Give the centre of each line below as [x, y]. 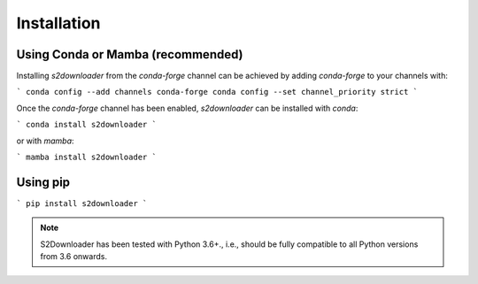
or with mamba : [45, 141]
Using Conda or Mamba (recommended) [130, 54]
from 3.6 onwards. [74, 257]
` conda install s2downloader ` [86, 125]
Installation [58, 23]
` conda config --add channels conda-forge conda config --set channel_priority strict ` [217, 92]
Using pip [43, 182]
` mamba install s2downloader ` [86, 157]
